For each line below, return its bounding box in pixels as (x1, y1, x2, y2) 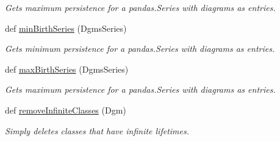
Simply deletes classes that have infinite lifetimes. (5, 124, 190, 137)
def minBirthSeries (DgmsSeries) (5, 21, 127, 34)
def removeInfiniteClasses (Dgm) (5, 103, 126, 116)
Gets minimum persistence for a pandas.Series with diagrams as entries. (5, 42, 275, 55)
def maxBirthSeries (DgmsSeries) (5, 62, 129, 75)
